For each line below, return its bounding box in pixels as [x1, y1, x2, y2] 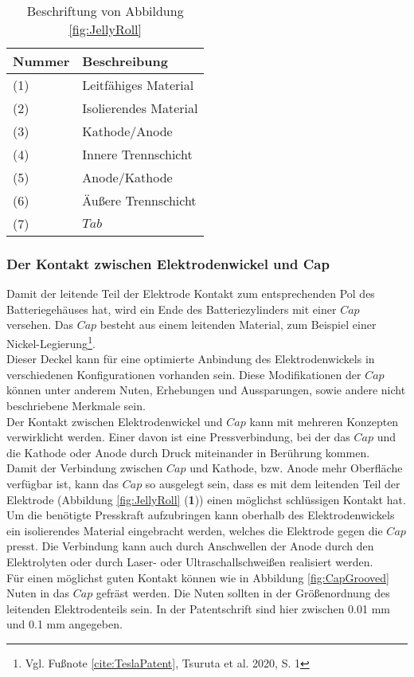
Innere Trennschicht [82, 145, 193, 163]
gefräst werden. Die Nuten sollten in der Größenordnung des [96, 585, 390, 601]
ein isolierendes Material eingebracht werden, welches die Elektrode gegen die [6, 522, 383, 538]
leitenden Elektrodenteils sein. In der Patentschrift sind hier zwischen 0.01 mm [6, 600, 390, 616]
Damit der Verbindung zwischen [6, 460, 163, 476]
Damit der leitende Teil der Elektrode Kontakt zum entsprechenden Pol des [6, 285, 375, 302]
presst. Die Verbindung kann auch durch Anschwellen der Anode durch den [6, 538, 374, 554]
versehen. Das [6, 316, 73, 333]
